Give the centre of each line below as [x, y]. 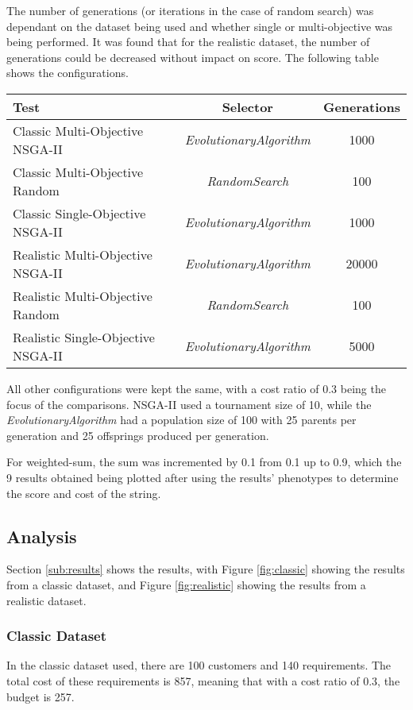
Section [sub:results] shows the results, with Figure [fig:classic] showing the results [206, 569]
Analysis [42, 536]
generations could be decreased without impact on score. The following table [193, 57]
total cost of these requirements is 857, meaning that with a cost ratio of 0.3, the [203, 680]
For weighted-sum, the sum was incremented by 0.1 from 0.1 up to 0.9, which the [204, 462]
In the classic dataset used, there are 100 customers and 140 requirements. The [199, 665]
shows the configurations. [68, 73]
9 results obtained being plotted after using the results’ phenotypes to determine [203, 477]
